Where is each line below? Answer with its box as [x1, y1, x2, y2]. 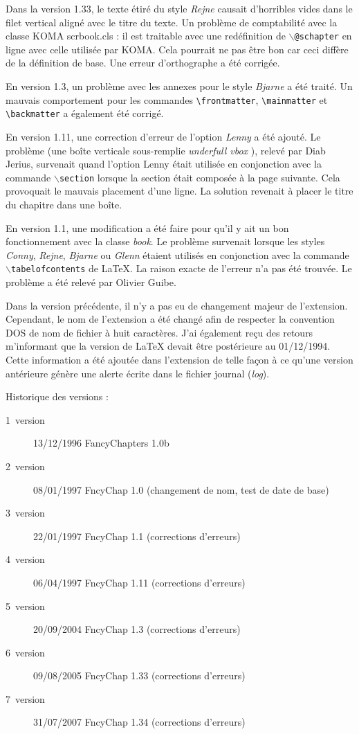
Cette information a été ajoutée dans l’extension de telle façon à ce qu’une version [6, 352, 353, 366]
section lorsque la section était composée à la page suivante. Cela [59, 170, 340, 184]
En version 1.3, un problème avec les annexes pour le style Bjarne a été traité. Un [6, 79, 353, 93]
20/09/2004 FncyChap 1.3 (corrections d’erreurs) [33, 622, 241, 636]
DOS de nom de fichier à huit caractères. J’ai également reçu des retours [6, 325, 313, 339]
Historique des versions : [6, 389, 109, 404]
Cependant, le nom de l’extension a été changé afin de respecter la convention [6, 312, 335, 326]
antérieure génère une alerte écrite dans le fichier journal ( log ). [6, 366, 270, 380]
